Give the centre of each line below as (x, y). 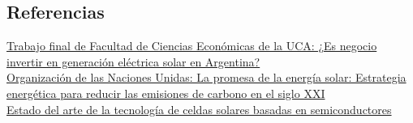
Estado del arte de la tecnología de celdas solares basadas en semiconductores (199, 109)
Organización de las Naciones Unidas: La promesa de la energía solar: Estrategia (206, 77)
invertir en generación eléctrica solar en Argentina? (133, 61)
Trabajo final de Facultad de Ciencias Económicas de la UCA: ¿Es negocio (192, 46)
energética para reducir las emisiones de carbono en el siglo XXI (166, 93)
